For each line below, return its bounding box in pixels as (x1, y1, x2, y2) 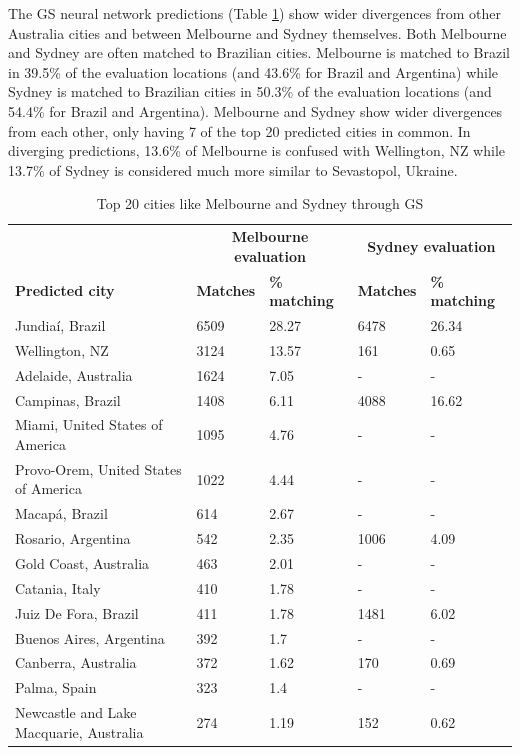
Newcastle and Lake (15, 702, 137, 723)
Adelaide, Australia (15, 364, 133, 385)
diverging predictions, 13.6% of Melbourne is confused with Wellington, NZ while (8, 140, 506, 161)
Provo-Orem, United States (15, 458, 182, 479)
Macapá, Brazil (15, 503, 108, 524)
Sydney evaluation (367, 235, 496, 256)
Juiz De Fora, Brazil (15, 602, 139, 623)
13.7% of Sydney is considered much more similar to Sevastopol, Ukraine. (8, 159, 458, 180)
